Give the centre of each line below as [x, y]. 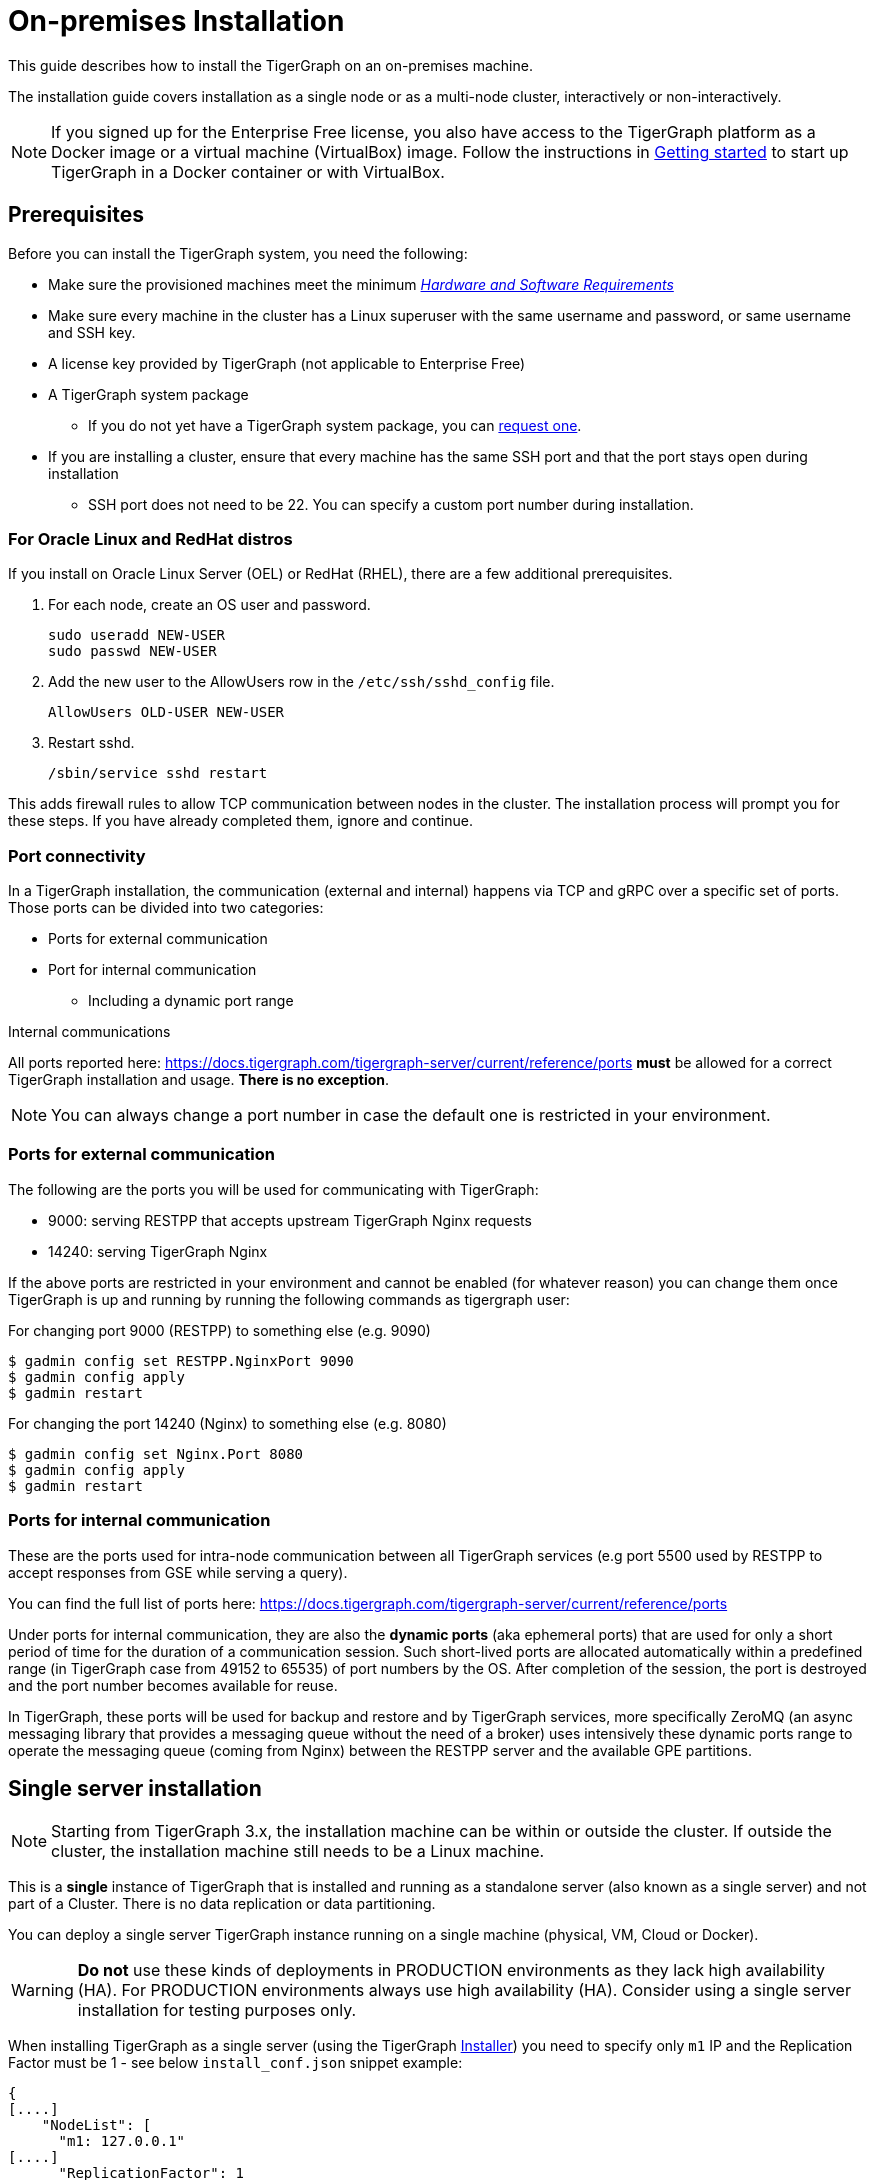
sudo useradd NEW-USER [137, 635]
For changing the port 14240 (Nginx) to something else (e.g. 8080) [227, 1423]
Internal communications [89, 1032]
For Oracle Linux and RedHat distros [150, 538]
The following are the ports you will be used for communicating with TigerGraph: [273, 1189]
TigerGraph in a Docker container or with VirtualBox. [248, 171]
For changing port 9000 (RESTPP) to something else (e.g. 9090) [219, 1330]
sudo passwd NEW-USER [132, 651]
